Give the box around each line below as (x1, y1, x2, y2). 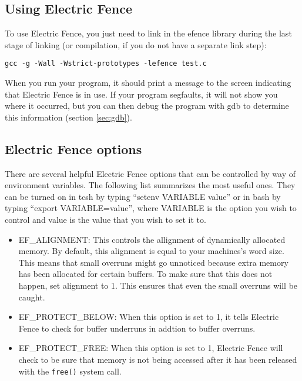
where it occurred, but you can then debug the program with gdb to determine (5, 99, 289, 112)
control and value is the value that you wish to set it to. (5, 213, 206, 225)
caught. (18, 290, 45, 303)
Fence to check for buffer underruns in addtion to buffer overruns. (18, 322, 256, 334)
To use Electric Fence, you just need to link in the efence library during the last (5, 27, 292, 39)
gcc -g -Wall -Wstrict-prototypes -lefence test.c (5, 59, 207, 68)
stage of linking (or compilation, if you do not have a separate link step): (5, 38, 267, 51)
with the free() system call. (18, 365, 122, 377)
